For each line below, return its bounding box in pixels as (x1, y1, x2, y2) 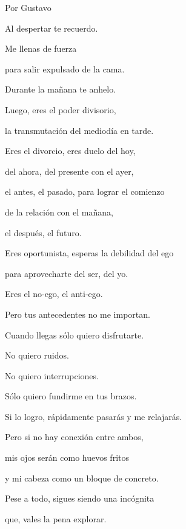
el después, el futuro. (5, 226, 82, 239)
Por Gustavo (5, 1, 51, 13)
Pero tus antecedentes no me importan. (5, 307, 150, 320)
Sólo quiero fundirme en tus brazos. (5, 390, 137, 402)
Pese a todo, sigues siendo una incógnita (5, 492, 154, 505)
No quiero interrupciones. (5, 369, 99, 382)
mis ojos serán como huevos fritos (5, 451, 129, 464)
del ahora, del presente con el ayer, (5, 164, 134, 177)
